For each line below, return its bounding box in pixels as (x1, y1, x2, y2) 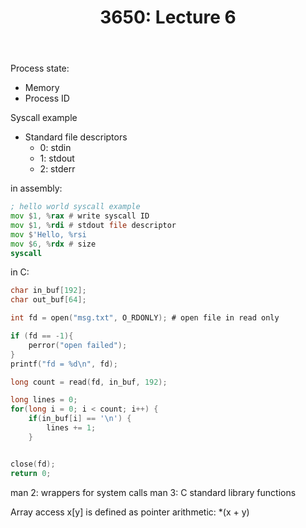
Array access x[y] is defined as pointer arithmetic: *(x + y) (10, 506, 250, 518)
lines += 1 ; (46, 423, 97, 433)
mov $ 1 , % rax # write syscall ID (10, 211, 150, 221)
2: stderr (39, 163, 76, 175)
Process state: (10, 62, 70, 75)
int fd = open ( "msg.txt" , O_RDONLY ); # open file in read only (10, 313, 280, 323)
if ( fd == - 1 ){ (10, 331, 74, 341)
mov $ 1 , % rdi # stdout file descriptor (10, 220, 177, 230)
